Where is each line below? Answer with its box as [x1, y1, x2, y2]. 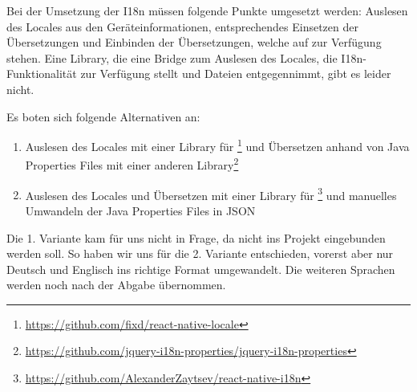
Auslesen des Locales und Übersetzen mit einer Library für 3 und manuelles [25, 184, 397, 203]
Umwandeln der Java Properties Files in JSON [25, 202, 256, 218]
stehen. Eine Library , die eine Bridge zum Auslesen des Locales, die [6, 49, 338, 66]
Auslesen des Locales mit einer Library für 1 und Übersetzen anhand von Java [25, 136, 410, 154]
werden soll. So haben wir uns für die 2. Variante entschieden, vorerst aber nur [6, 245, 394, 262]
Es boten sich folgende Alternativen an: [6, 108, 200, 125]
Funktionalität [6, 65, 77, 82]
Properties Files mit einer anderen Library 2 [25, 154, 239, 174]
